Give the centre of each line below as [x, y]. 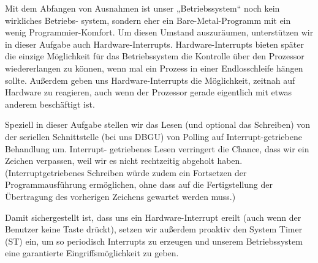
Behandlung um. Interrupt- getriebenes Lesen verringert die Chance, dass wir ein [157, 148]
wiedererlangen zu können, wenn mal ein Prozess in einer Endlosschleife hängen [154, 68]
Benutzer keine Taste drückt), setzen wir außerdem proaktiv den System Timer [154, 229]
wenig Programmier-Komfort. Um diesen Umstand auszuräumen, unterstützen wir [159, 32]
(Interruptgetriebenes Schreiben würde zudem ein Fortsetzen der [126, 172]
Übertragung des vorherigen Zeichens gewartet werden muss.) [120, 196]
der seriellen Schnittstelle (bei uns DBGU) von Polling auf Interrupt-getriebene [153, 136]
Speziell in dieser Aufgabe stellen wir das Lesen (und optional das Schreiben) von [158, 124]
